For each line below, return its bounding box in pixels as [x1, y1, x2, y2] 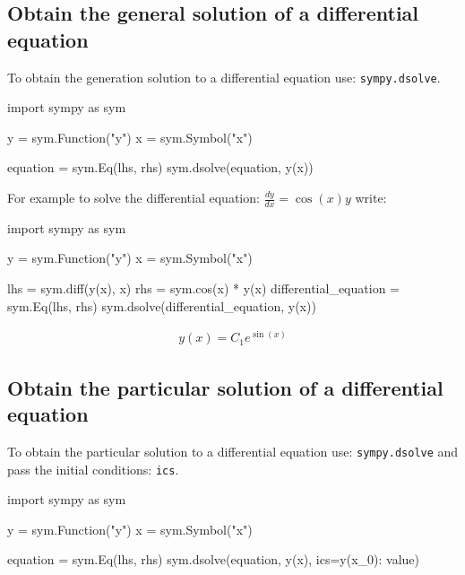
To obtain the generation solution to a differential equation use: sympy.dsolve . [7, 67, 441, 86]
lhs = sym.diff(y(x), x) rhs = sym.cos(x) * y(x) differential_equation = [7, 279, 400, 298]
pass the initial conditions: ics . [7, 459, 179, 478]
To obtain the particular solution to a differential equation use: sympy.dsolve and [7, 441, 459, 460]
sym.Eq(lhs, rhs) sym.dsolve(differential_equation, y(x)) [7, 296, 316, 315]
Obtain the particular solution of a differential [7, 373, 443, 401]
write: [355, 188, 387, 207]
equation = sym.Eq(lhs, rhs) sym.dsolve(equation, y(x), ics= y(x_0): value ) [7, 550, 420, 569]
